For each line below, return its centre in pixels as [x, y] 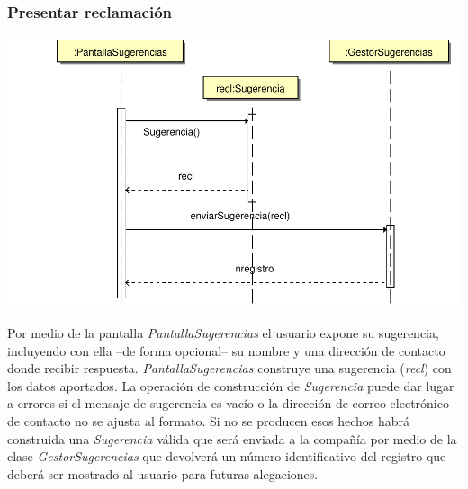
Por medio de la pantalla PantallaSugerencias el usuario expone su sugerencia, [223, 332]
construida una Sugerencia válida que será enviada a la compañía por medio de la [232, 438]
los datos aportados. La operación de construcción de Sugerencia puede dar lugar [231, 385]
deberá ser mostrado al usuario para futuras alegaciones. [163, 473]
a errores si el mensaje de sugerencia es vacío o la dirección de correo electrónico [228, 403]
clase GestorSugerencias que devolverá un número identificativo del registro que [227, 456]
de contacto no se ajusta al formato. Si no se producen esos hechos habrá [208, 420]
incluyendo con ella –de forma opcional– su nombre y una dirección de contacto [226, 350]
